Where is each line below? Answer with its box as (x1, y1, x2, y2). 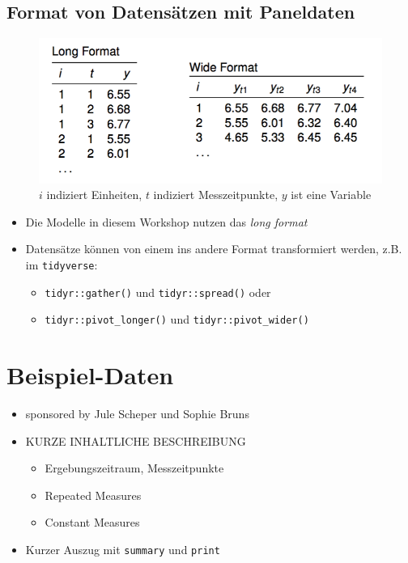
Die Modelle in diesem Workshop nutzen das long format (25, 213, 308, 230)
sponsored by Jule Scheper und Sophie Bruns (25, 405, 249, 422)
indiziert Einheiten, (46, 186, 142, 203)
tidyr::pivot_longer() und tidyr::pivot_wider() (45, 311, 309, 328)
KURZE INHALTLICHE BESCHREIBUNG (25, 432, 246, 449)
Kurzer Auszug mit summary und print (25, 541, 220, 558)
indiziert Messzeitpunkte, (153, 186, 278, 203)
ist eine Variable (291, 186, 372, 203)
